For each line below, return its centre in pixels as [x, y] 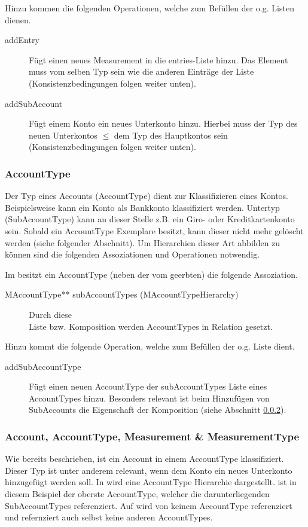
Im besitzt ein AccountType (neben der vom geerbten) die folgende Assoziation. [151, 274]
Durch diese [50, 314]
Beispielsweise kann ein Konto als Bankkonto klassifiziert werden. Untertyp [142, 207]
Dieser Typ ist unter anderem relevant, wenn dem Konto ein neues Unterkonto [149, 470]
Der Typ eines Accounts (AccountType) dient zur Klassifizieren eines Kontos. [147, 196]
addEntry [22, 40]
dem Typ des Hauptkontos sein [171, 135]
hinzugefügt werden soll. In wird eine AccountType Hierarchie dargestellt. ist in [151, 482]
